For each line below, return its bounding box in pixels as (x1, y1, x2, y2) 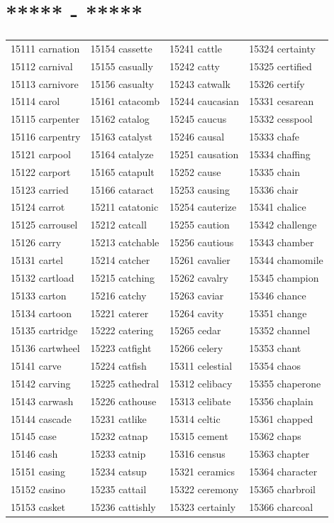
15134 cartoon (11, 305, 72, 320)
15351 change (249, 305, 307, 320)
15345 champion (249, 270, 319, 285)
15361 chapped (249, 411, 313, 426)
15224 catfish (90, 358, 147, 373)
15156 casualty (90, 76, 154, 91)
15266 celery (169, 341, 223, 356)
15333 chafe (249, 129, 299, 144)
